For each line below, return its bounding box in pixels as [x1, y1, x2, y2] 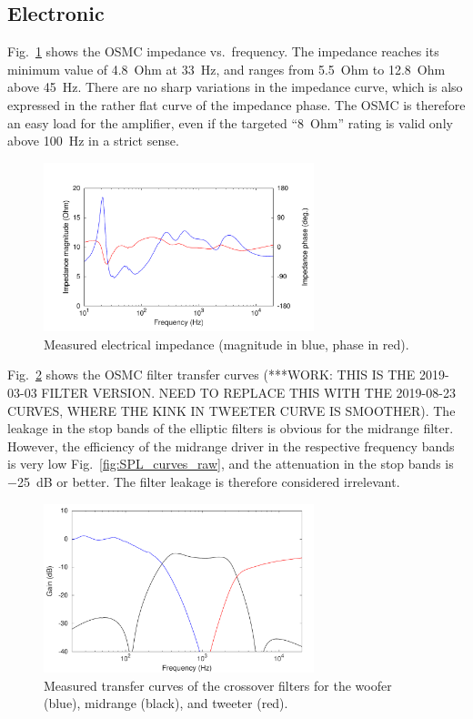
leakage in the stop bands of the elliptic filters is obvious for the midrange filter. [7, 419, 454, 438]
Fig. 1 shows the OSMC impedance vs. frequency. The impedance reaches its [7, 42, 439, 61]
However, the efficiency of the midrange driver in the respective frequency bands [7, 436, 455, 455]
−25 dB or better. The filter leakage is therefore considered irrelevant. [7, 472, 400, 491]
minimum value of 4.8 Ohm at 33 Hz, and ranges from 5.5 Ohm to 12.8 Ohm [7, 59, 446, 78]
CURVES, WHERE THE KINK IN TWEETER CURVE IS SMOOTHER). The [7, 400, 456, 420]
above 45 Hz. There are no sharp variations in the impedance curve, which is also [7, 77, 463, 96]
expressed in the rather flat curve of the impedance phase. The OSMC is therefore [7, 95, 466, 114]
